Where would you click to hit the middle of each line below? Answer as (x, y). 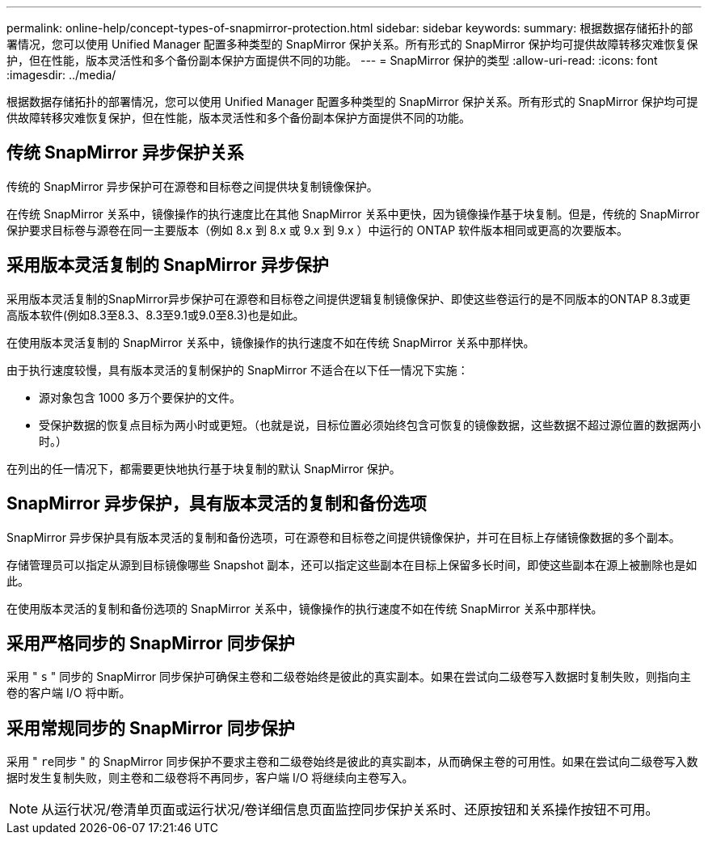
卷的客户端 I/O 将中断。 (69, 693)
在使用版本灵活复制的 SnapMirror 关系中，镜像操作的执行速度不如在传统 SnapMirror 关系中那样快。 (271, 342)
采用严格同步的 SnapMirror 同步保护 (151, 643)
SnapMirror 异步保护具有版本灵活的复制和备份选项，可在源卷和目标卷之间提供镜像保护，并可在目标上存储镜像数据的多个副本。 (343, 537)
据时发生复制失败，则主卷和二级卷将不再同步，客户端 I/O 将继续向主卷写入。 (210, 778)
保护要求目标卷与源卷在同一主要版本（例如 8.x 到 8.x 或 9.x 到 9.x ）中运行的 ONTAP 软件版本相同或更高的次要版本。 (318, 230)
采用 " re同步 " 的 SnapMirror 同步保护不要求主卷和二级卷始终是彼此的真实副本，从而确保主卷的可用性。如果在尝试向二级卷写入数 (352, 762)
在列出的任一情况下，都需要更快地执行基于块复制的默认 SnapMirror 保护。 (204, 468)
